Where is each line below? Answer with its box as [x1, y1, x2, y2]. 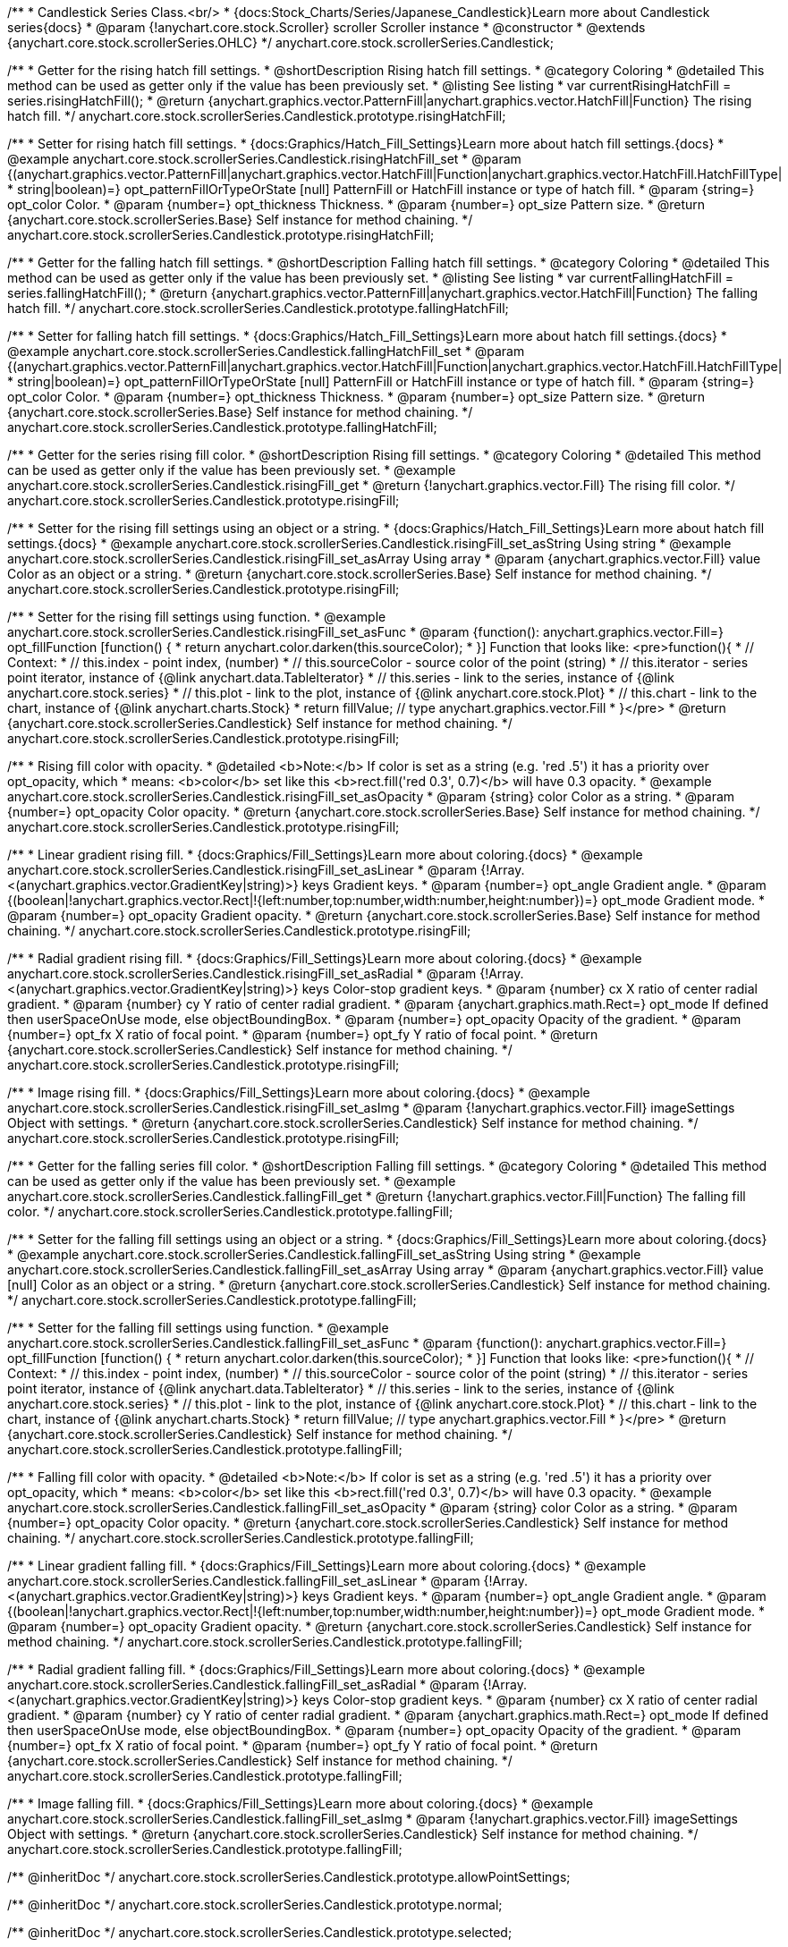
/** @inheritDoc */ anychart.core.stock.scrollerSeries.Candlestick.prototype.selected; [7, 1925, 513, 1940]
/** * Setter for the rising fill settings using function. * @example [7, 609, 386, 624]
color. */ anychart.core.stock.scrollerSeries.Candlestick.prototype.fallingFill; [7, 1204, 453, 1219]
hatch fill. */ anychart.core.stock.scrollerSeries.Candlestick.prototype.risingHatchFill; [7, 108, 506, 123]
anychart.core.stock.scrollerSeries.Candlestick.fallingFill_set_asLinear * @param [7, 1573, 480, 1588]
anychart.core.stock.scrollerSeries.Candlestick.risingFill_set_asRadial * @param [7, 966, 477, 981]
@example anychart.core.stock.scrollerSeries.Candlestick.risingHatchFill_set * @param [7, 151, 521, 166]
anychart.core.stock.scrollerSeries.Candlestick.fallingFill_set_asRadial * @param [7, 1677, 479, 1692]
